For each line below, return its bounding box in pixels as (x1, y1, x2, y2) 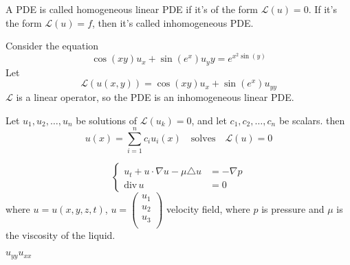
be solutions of (76, 113, 138, 127)
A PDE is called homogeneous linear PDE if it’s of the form (6, 2, 259, 16)
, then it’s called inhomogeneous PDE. (92, 15, 254, 30)
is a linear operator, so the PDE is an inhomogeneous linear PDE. (16, 89, 294, 104)
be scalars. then (278, 113, 345, 127)
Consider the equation (6, 38, 99, 53)
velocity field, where (166, 202, 250, 216)
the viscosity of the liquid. (6, 227, 116, 242)
